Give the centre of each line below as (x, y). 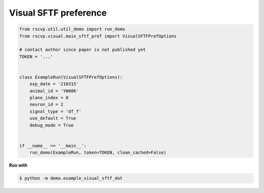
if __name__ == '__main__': (53, 145)
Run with (18, 165)
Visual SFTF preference (58, 13)
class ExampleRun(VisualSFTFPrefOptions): (71, 77)
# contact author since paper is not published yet (83, 50)
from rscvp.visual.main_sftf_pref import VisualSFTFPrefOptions (98, 36)
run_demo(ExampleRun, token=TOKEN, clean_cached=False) (98, 153)
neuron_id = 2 (46, 105)
